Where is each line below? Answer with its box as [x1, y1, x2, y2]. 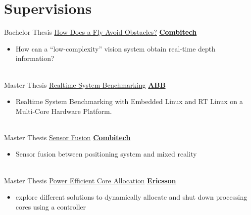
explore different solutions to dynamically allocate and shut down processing [15, 192, 248, 202]
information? [15, 53, 54, 63]
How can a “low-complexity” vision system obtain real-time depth [15, 43, 215, 54]
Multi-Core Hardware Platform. [15, 106, 112, 116]
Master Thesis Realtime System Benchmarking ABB [4, 79, 166, 90]
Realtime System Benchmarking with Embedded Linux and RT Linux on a [15, 96, 243, 107]
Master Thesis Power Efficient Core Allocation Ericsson [4, 175, 176, 185]
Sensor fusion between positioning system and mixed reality [15, 149, 197, 159]
